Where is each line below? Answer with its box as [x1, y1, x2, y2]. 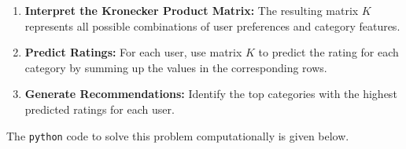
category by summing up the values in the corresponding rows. [24, 59, 327, 75]
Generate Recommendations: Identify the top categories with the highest [24, 85, 397, 102]
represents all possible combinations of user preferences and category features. [24, 17, 400, 34]
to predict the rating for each [258, 44, 399, 60]
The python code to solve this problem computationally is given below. [6, 127, 349, 144]
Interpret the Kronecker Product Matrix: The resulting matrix [24, 2, 359, 18]
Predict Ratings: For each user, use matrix [24, 44, 242, 60]
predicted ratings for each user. [24, 100, 175, 117]
